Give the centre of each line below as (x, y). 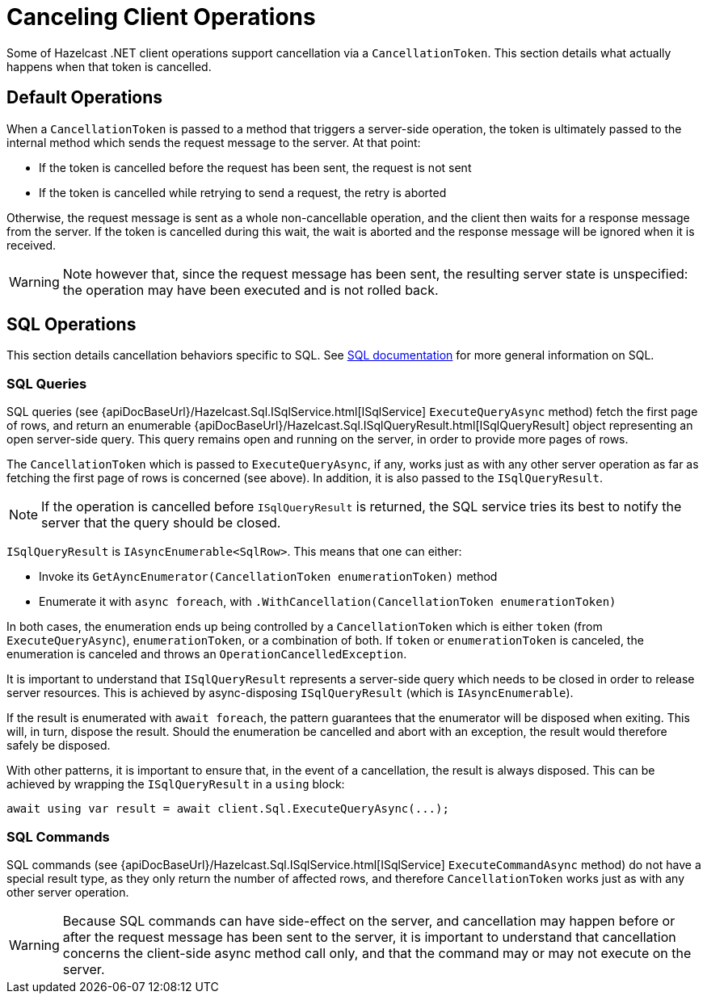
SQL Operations (72, 325)
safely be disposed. (59, 746)
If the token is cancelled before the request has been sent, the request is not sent (255, 167)
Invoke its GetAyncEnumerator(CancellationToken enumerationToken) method (268, 577)
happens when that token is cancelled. (109, 66)
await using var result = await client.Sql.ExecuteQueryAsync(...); (228, 809)
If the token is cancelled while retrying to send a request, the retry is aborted (243, 192)
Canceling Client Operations (161, 17)
